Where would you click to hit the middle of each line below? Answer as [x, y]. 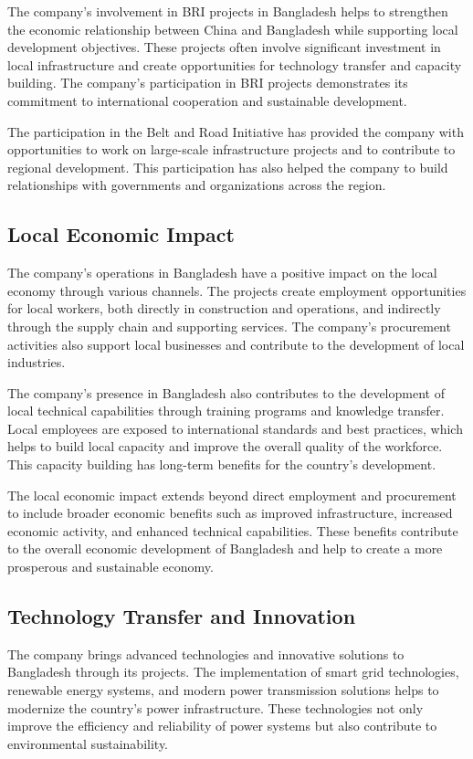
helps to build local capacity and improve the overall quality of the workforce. [225, 446]
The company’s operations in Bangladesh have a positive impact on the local [222, 273]
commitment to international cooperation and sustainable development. [207, 100]
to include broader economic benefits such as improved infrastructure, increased [230, 513]
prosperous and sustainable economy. [110, 567]
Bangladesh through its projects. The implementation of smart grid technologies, [233, 672]
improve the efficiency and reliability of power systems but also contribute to [222, 726]
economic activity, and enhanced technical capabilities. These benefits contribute [233, 530]
